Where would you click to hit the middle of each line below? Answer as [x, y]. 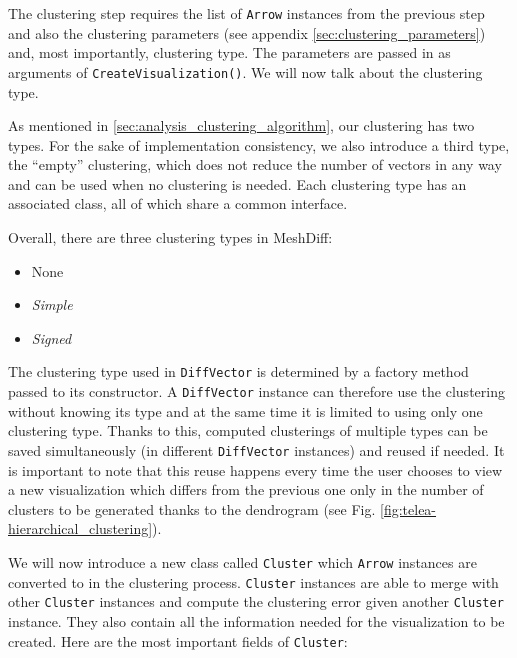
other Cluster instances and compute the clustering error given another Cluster [256, 601]
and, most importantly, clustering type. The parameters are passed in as [229, 52]
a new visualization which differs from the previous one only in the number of [246, 489]
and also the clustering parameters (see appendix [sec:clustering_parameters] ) [247, 32]
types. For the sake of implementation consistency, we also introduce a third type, [259, 144]
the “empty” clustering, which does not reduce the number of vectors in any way [255, 164]
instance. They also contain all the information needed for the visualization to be [256, 620]
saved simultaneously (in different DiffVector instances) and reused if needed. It [256, 449]
